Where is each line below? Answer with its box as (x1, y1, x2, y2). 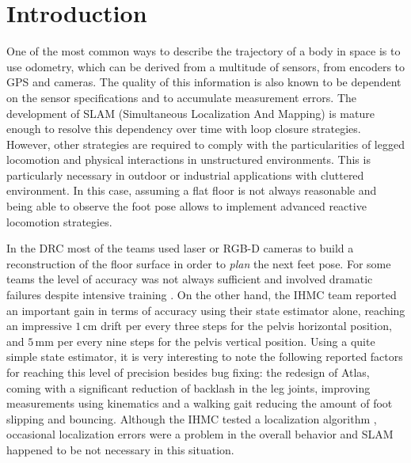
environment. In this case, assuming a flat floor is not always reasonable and (6, 182, 377, 199)
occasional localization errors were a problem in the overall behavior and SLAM (6, 426, 394, 442)
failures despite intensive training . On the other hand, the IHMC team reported (6, 287, 397, 303)
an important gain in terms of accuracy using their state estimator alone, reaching (6, 302, 405, 318)
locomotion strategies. (6, 213, 112, 230)
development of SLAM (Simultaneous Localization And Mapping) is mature (6, 104, 375, 121)
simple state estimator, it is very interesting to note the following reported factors (6, 348, 403, 365)
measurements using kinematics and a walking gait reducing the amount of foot (6, 395, 393, 412)
